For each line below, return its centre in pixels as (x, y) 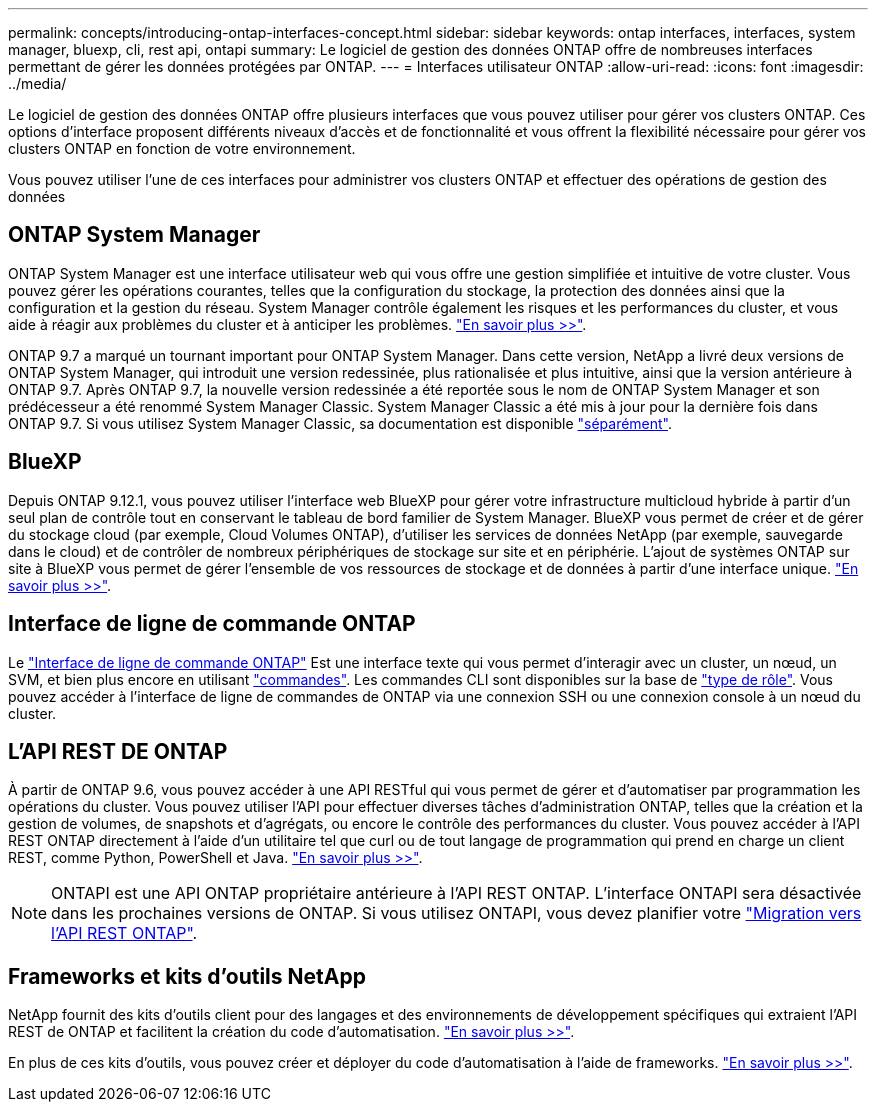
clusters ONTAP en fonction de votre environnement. (182, 148)
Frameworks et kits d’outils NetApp (187, 976)
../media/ (37, 83)
